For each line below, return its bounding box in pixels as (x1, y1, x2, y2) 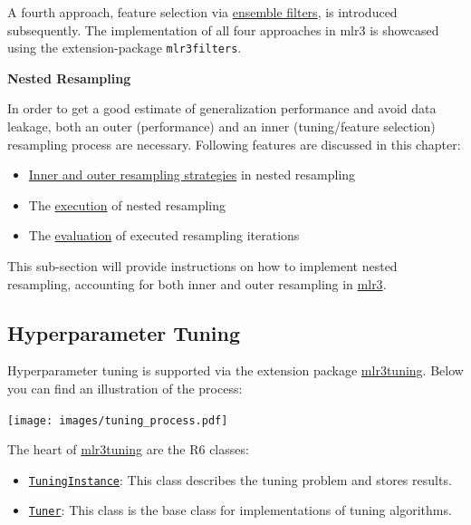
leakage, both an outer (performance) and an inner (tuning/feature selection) (7, 117, 436, 136)
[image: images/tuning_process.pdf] (7, 413, 228, 427)
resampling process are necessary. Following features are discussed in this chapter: (7, 134, 461, 153)
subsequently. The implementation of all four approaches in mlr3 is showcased (7, 20, 439, 39)
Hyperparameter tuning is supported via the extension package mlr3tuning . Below (7, 361, 464, 380)
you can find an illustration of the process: (7, 378, 243, 397)
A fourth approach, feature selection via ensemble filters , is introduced (7, 3, 398, 21)
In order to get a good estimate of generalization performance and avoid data (7, 99, 437, 118)
